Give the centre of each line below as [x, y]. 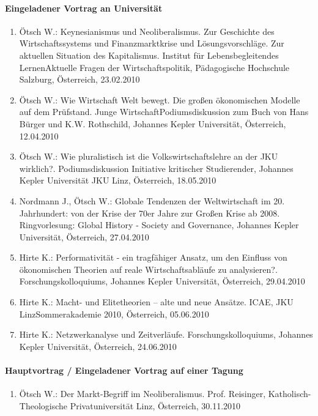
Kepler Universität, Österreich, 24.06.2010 [98, 346]
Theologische [43, 405]
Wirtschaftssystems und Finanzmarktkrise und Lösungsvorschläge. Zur [152, 43]
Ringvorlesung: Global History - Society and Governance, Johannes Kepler [159, 225]
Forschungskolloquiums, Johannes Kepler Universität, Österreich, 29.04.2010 [162, 281]
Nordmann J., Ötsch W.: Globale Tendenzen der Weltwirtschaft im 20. [152, 200]
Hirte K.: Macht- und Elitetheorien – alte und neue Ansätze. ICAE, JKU [156, 302]
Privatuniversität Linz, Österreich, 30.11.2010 [155, 405]
